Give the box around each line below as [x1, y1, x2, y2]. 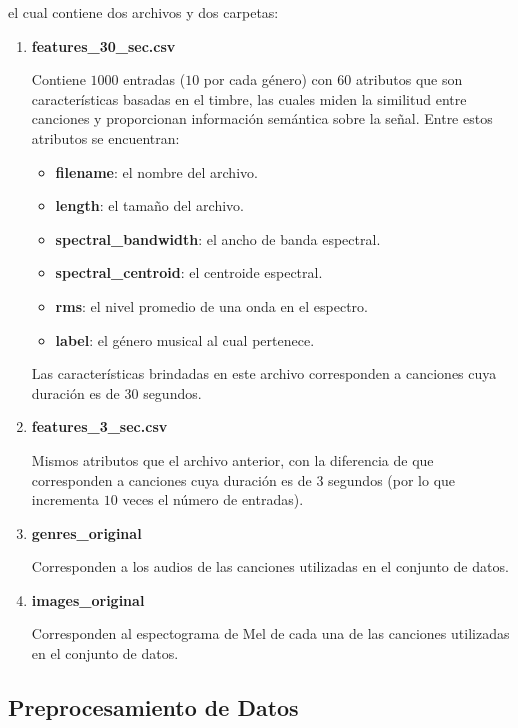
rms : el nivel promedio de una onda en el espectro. [55, 295, 368, 316]
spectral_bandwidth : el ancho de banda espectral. [55, 228, 381, 249]
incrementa [31, 489, 100, 510]
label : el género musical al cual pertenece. [55, 329, 315, 350]
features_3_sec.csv [31, 416, 168, 437]
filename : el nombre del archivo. [55, 161, 258, 182]
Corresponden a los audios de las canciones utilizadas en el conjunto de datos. [31, 556, 509, 577]
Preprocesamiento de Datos [8, 692, 299, 723]
